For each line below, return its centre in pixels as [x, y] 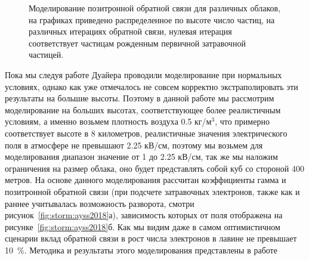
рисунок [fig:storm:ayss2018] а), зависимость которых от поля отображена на [144, 215]
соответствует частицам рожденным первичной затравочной [137, 43]
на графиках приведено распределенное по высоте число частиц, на [152, 19]
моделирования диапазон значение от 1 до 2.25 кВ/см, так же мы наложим [141, 157]
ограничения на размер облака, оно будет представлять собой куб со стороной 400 [154, 168]
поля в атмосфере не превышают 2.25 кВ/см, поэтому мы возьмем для [134, 145]
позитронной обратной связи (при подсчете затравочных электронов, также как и [152, 191]
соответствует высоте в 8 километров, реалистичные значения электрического [146, 133]
